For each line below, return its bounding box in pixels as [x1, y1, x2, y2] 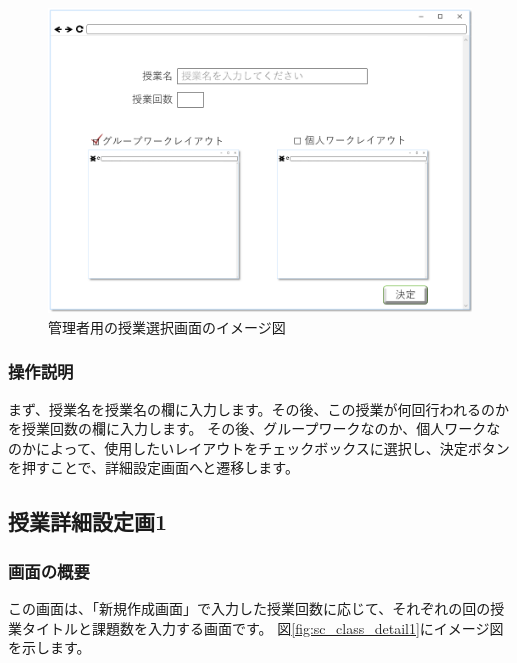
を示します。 [8, 637, 91, 658]
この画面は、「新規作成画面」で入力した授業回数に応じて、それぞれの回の [8, 598, 491, 619]
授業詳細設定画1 [8, 506, 168, 537]
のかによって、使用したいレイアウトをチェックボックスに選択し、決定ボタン [8, 437, 510, 458]
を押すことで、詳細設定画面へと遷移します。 [8, 457, 299, 478]
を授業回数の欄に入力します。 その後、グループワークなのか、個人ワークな [8, 418, 501, 439]
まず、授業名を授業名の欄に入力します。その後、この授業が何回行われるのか [8, 398, 509, 419]
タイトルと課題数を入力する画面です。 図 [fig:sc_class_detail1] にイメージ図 [21, 617, 504, 638]
